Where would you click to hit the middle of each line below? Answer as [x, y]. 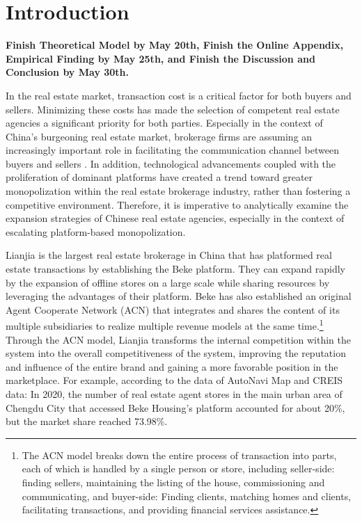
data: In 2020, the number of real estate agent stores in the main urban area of [174, 394]
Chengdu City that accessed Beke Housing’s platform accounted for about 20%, [175, 407]
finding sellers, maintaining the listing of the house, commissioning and [173, 482]
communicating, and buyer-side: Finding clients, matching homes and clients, [187, 496]
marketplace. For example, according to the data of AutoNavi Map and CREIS [174, 380]
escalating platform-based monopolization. [96, 231]
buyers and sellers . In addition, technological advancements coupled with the [171, 163]
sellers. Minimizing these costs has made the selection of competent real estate [173, 109]
